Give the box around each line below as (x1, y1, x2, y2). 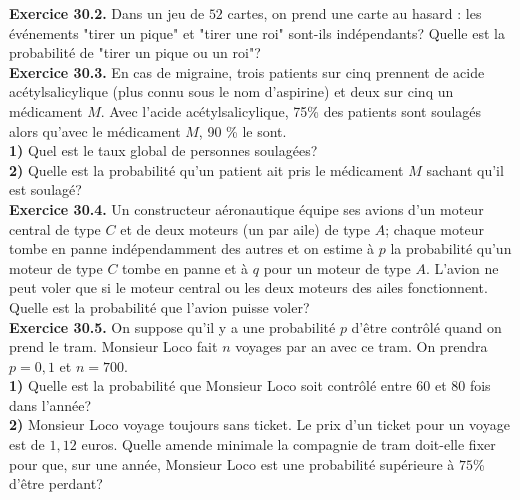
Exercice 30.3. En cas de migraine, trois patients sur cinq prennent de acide (9, 61, 485, 82)
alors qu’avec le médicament (9, 120, 181, 141)
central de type (9, 218, 101, 239)
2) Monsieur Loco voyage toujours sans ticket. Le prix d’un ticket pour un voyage (9, 414, 510, 435)
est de (9, 434, 45, 455)
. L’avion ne (425, 257, 499, 278)
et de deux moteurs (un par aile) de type (120, 218, 370, 239)
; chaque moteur (385, 218, 484, 239)
